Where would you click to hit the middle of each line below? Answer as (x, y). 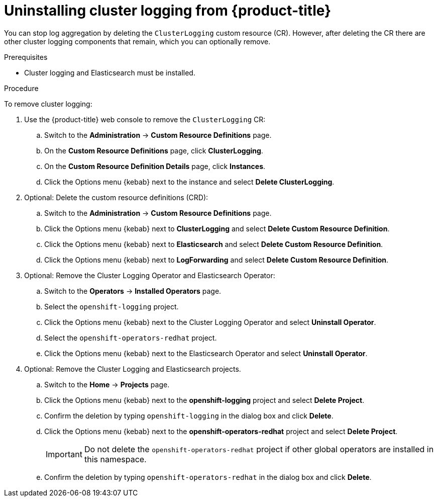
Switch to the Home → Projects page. (107, 384)
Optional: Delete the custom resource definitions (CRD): (116, 197)
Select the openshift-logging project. (112, 306)
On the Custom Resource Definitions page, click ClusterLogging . (154, 150)
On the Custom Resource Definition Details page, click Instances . (155, 166)
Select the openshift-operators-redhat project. (131, 338)
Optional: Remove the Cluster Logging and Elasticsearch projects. (133, 369)
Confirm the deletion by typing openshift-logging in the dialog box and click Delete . (189, 415)
